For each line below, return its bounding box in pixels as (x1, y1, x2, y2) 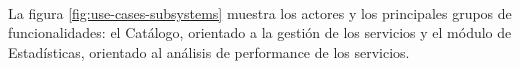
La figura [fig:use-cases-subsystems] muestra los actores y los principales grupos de (8, 2, 512, 23)
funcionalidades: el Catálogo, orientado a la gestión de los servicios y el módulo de (8, 22, 512, 43)
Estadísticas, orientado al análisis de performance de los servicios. (8, 41, 410, 62)
